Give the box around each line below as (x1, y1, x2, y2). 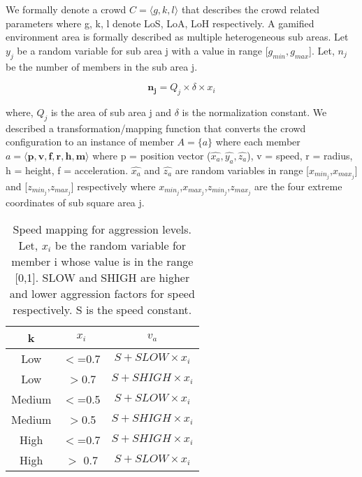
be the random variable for (55, 236, 187, 253)
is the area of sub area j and (50, 104, 172, 119)
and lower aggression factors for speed (9, 285, 195, 301)
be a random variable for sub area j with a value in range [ (17, 43, 268, 57)
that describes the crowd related (181, 2, 319, 16)
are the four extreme (254, 178, 342, 193)
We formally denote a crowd (6, 2, 126, 16)
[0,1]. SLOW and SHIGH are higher (15, 269, 190, 285)
